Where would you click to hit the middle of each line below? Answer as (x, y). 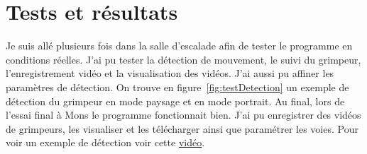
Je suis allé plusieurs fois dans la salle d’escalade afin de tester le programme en (179, 46)
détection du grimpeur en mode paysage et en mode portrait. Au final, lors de (175, 101)
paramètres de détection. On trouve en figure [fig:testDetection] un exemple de (177, 87)
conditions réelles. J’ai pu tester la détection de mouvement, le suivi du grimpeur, (183, 59)
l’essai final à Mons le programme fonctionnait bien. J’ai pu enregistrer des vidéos (183, 115)
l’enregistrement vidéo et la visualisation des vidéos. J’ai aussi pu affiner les (170, 73)
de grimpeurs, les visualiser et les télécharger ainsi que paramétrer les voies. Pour (182, 128)
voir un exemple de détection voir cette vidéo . (105, 142)
